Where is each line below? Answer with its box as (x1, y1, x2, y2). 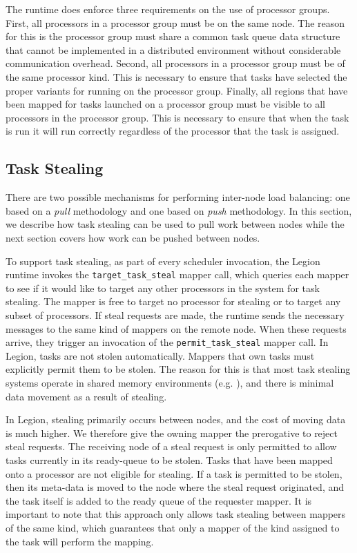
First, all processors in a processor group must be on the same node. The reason (6, 15, 345, 30)
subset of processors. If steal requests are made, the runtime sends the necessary (6, 307, 345, 322)
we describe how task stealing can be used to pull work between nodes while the (6, 217, 345, 231)
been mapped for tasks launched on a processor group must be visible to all (6, 97, 326, 111)
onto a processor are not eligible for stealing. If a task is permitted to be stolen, (6, 466, 342, 481)
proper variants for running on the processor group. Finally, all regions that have (6, 83, 348, 97)
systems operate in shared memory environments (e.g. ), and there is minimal (6, 375, 334, 389)
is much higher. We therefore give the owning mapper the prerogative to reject (6, 425, 338, 440)
